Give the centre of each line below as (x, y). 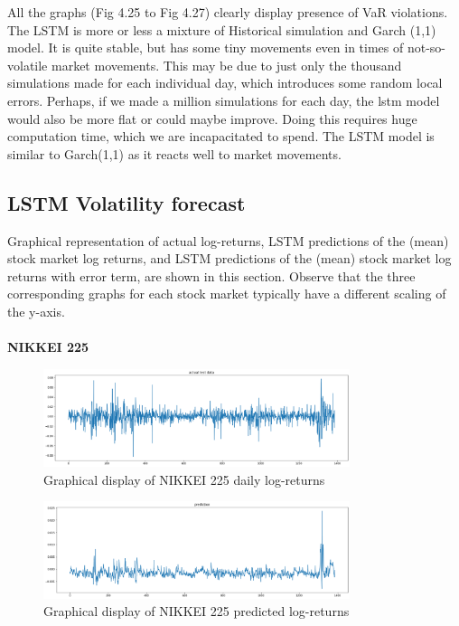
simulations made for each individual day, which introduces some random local (225, 83)
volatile (28, 65)
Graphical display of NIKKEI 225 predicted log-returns (197, 611)
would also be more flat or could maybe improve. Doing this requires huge (212, 118)
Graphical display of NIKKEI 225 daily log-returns (184, 479)
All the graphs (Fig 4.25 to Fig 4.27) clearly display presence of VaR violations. (228, 12)
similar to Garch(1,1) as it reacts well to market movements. (174, 153)
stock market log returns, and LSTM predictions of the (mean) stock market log (229, 258)
